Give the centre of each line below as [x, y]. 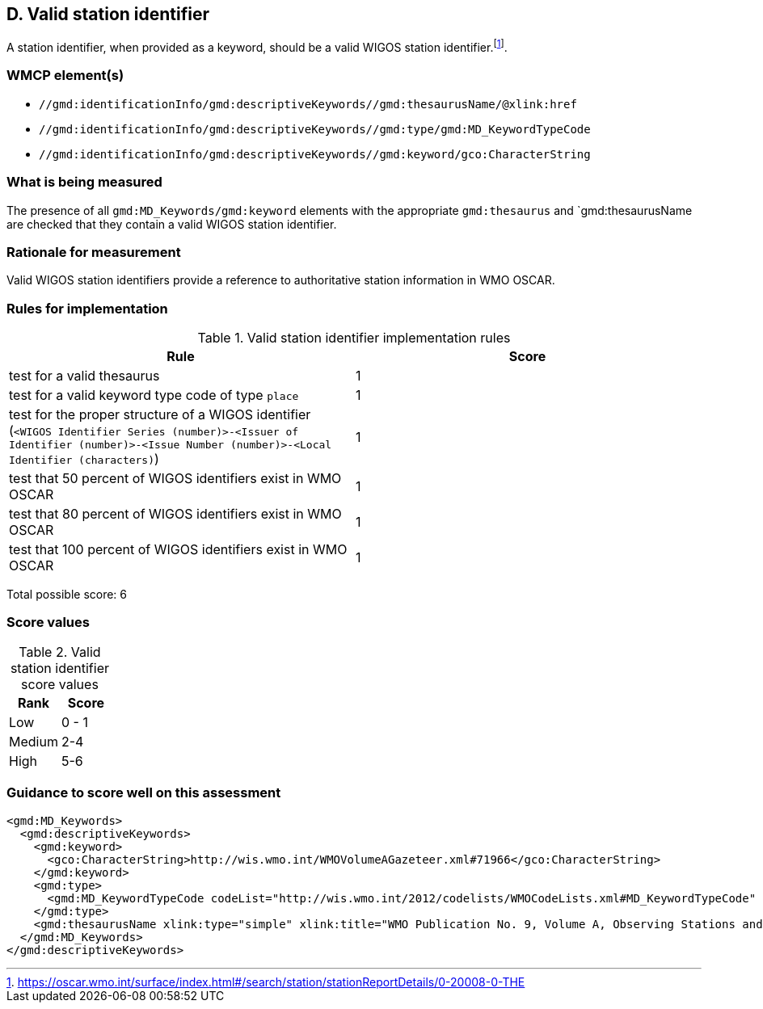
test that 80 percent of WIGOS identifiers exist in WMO [175, 514]
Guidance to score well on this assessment [144, 793]
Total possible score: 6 [67, 595]
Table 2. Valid [60, 652]
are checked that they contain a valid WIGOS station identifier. [172, 224]
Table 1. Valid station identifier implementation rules [354, 338]
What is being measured [84, 182]
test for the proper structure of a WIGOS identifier [160, 415]
